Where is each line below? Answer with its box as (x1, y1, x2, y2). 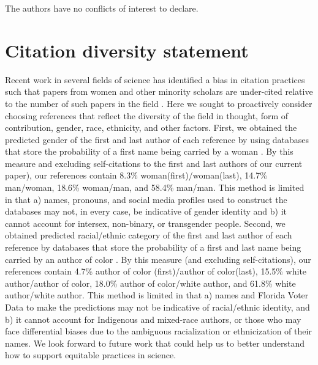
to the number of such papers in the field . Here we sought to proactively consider (5, 97, 312, 109)
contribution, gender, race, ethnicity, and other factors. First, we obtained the (5, 121, 297, 134)
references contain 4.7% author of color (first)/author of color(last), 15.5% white (5, 265, 307, 278)
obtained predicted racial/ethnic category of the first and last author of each (5, 229, 292, 241)
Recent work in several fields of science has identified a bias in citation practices (5, 73, 305, 86)
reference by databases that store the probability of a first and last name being (5, 241, 301, 254)
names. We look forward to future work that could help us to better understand (5, 336, 305, 349)
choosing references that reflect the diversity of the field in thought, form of (5, 109, 289, 122)
